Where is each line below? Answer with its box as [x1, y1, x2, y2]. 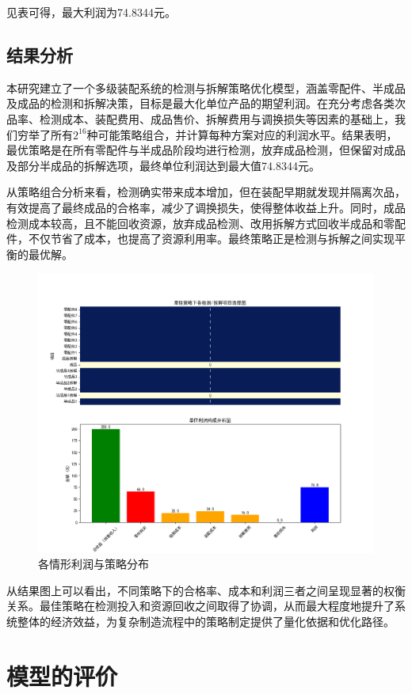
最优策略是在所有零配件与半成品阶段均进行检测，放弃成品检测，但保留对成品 [6, 142, 406, 158]
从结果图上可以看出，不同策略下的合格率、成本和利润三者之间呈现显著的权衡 [6, 582, 406, 598]
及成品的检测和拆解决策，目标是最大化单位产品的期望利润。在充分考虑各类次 [6, 95, 406, 112]
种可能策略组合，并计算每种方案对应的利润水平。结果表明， [86, 126, 398, 142]
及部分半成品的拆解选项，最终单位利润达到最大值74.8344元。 [6, 157, 320, 173]
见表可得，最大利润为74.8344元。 [6, 4, 176, 20]
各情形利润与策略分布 [38, 556, 149, 572]
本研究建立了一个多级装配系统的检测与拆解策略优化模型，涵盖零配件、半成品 [6, 79, 406, 96]
